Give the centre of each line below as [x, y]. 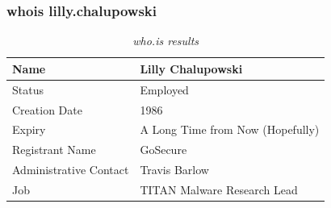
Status [28, 89]
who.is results [166, 41]
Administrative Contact [71, 170]
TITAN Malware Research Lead [219, 189]
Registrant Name [54, 150]
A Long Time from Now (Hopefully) [230, 129]
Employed [164, 89]
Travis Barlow [174, 170]
